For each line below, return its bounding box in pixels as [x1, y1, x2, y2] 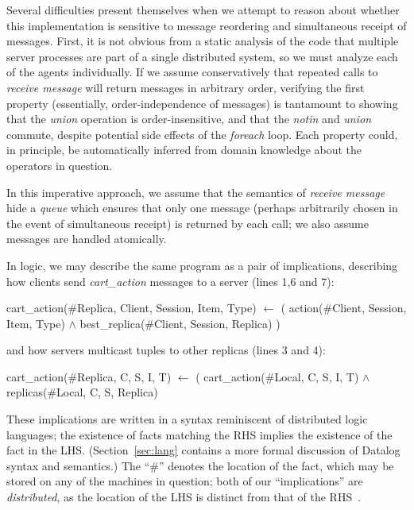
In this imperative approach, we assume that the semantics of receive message [6, 184, 385, 200]
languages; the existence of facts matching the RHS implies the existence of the [6, 426, 393, 442]
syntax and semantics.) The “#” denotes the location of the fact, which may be [6, 457, 394, 473]
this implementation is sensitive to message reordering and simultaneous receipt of [6, 17, 407, 33]
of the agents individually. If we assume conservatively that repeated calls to [6, 64, 378, 80]
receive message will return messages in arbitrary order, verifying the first [6, 79, 365, 95]
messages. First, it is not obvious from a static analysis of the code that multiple [6, 33, 399, 49]
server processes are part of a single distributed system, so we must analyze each [6, 48, 398, 64]
